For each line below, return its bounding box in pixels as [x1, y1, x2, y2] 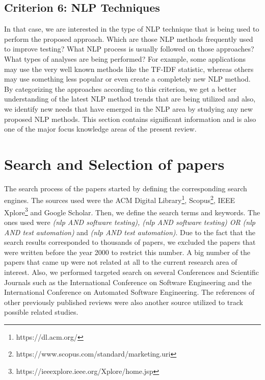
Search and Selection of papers [4, 153, 225, 174]
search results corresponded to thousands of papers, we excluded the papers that [4, 237, 256, 247]
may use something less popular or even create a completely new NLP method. [4, 73, 251, 84]
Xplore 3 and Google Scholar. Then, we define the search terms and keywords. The [4, 205, 260, 217]
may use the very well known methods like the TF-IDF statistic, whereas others [4, 63, 254, 74]
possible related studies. [4, 307, 78, 317]
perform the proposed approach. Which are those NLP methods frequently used [4, 33, 253, 44]
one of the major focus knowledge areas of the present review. [4, 123, 197, 134]
